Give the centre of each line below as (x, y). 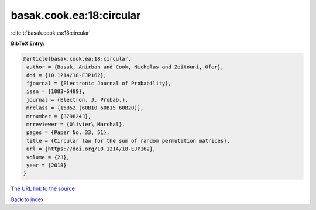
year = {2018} (47, 165)
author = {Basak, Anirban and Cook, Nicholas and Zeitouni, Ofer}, (125, 67)
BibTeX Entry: (28, 43)
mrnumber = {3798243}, (59, 116)
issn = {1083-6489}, (56, 92)
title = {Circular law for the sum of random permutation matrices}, (128, 141)
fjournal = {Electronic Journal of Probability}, (99, 84)
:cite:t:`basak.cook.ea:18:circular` (51, 33)
